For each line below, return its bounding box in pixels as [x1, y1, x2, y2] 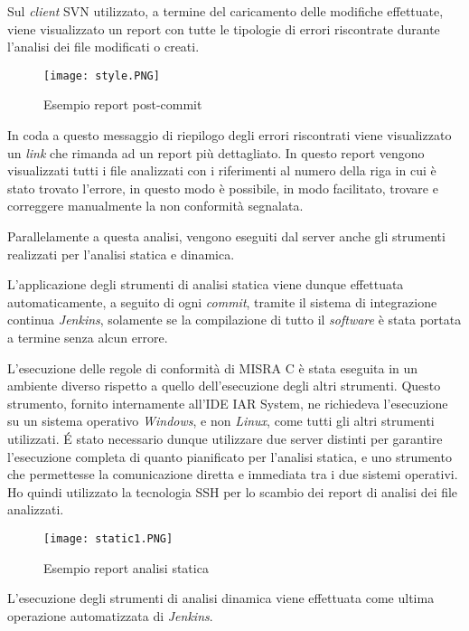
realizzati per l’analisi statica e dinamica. [7, 244, 235, 263]
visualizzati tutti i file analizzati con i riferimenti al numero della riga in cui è [7, 161, 436, 180]
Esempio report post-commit [43, 95, 202, 114]
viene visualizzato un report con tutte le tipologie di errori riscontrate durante [7, 19, 440, 38]
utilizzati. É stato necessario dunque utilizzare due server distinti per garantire [7, 429, 443, 447]
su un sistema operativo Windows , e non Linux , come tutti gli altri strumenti [7, 411, 435, 430]
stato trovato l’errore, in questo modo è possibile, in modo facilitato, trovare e [7, 178, 438, 197]
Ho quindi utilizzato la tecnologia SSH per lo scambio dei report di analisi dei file [7, 482, 458, 501]
